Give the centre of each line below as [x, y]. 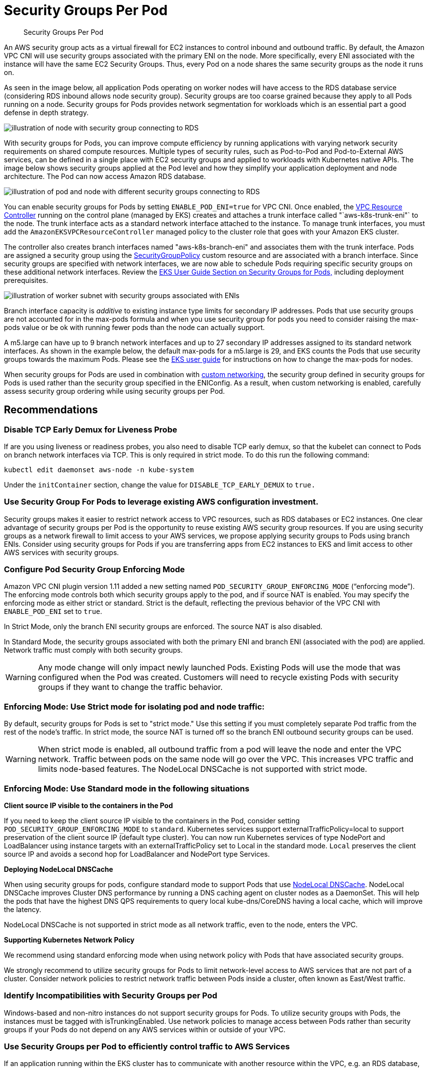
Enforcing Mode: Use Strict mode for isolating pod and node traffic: [134, 706]
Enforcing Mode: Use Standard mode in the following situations [127, 788]
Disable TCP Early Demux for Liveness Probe [91, 429]
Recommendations [51, 410]
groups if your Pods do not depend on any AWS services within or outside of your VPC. [145, 1029]
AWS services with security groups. [61, 552]
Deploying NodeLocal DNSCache [59, 869]
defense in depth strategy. [46, 112]
